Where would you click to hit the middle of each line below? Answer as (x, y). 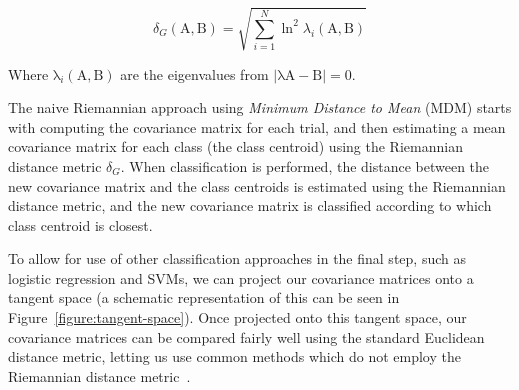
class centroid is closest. (80, 224)
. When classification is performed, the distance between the (305, 165)
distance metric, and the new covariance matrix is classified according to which (250, 205)
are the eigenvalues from (194, 73)
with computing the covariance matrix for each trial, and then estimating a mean (257, 126)
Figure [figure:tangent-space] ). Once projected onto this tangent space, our (237, 317)
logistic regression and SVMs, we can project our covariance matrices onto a (241, 277)
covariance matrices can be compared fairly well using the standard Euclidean (246, 336)
